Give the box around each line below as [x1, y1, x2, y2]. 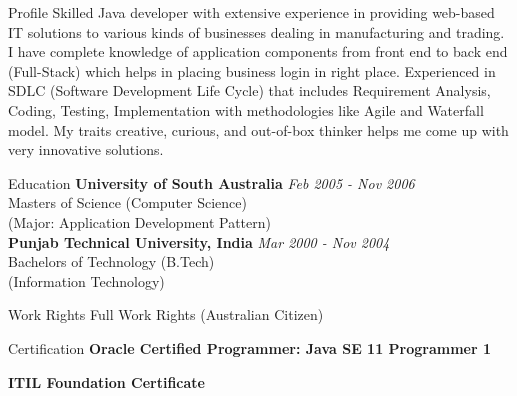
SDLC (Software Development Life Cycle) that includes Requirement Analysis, [8, 80, 491, 101]
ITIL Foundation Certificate [8, 371, 205, 392]
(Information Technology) [8, 270, 165, 291]
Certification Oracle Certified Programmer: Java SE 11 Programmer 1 [8, 337, 492, 358]
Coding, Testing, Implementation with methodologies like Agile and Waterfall [8, 99, 484, 120]
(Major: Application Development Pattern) [8, 211, 272, 232]
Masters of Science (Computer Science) [8, 192, 247, 213]
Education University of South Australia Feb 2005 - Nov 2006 [8, 172, 415, 193]
